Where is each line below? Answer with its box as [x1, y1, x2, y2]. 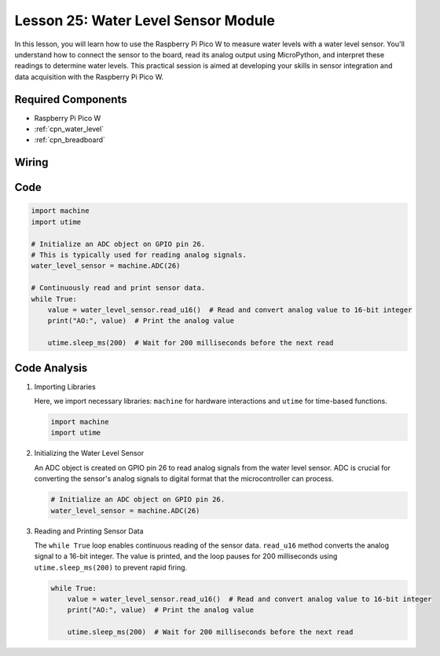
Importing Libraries [34, 382, 96, 391]
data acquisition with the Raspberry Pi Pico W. [14, 71, 164, 82]
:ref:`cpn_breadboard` [34, 135, 106, 145]
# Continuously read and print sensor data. [31, 284, 206, 292]
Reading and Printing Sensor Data [34, 526, 145, 536]
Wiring [14, 156, 49, 169]
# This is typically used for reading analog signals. [31, 250, 247, 259]
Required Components [14, 93, 127, 106]
